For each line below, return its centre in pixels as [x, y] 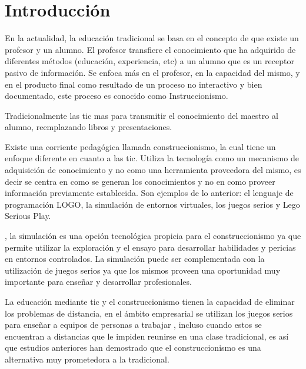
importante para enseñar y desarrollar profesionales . [98, 282]
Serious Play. [28, 216]
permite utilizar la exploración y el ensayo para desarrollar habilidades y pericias [150, 247]
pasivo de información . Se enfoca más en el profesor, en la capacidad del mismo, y [152, 72]
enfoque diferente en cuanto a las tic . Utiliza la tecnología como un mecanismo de [152, 158]
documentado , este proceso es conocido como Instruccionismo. [117, 96]
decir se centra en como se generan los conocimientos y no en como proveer [140, 181]
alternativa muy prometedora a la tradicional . [87, 359]
